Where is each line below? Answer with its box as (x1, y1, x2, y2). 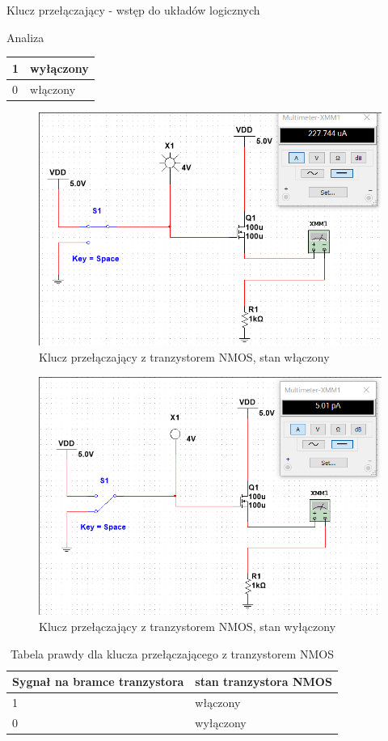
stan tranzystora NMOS (195, 673, 332, 690)
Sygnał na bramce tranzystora (12, 673, 184, 690)
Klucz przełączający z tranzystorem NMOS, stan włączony (39, 348, 330, 365)
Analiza (6, 28, 44, 45)
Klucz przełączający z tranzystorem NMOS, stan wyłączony (39, 618, 336, 635)
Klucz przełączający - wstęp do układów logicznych (6, 2, 260, 18)
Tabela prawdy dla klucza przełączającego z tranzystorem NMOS (10, 645, 334, 662)
